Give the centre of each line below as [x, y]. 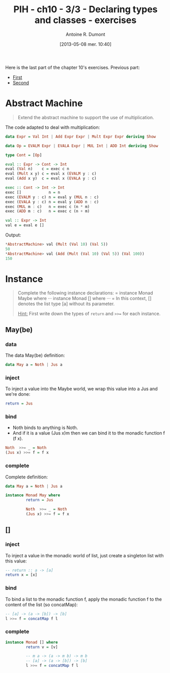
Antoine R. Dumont [86, 34]
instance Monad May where [33, 495]
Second [21, 83]
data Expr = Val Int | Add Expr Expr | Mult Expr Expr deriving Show [81, 137]
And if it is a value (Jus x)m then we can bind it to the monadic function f [89, 433]
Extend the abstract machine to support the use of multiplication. [86, 117]
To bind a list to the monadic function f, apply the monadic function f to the [83, 599]
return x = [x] [21, 575]
